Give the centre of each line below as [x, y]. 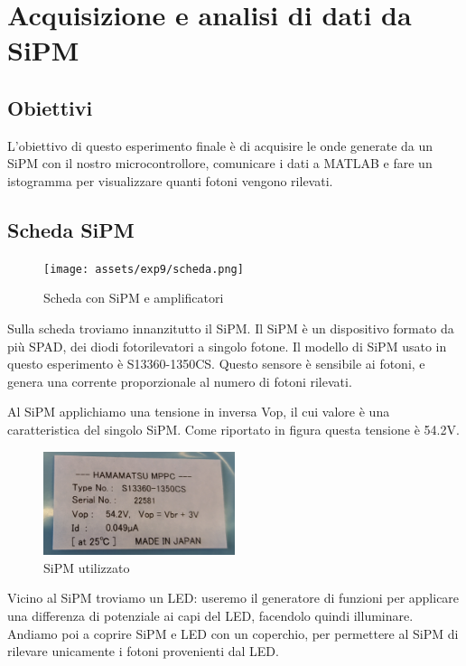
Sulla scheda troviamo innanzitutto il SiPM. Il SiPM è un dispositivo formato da [231, 328]
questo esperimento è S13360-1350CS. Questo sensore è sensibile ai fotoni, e [216, 364]
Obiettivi [50, 107]
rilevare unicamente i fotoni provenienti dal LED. [143, 651]
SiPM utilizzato [87, 567]
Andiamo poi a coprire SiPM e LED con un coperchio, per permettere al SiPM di [233, 633]
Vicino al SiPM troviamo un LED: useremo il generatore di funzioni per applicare [233, 598]
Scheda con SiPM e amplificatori [134, 298]
